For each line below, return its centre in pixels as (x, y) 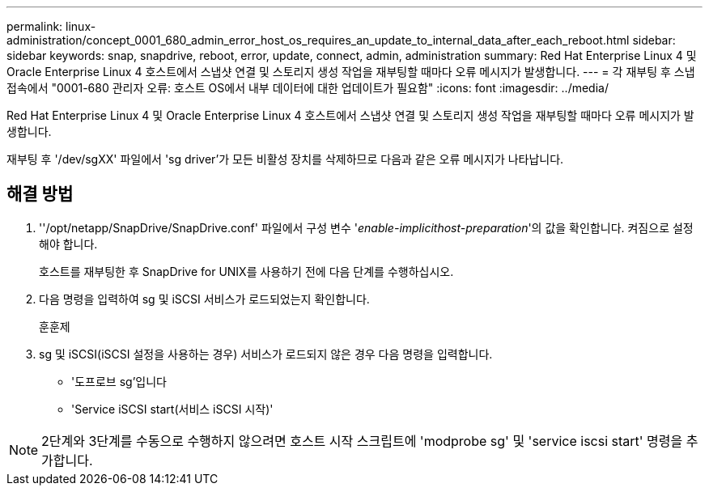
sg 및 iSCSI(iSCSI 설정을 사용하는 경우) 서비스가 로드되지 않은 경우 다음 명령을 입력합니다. (266, 354)
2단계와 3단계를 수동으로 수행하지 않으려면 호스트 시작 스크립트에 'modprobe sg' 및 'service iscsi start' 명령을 (362, 441)
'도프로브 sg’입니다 (119, 381)
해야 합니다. (68, 244)
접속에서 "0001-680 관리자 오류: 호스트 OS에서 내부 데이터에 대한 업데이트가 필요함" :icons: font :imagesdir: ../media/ (308, 88)
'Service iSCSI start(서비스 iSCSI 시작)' (172, 409)
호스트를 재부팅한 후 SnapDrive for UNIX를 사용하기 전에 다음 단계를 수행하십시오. (246, 271)
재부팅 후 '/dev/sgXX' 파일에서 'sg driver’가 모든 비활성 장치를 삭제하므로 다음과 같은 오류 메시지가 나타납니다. (285, 159)
